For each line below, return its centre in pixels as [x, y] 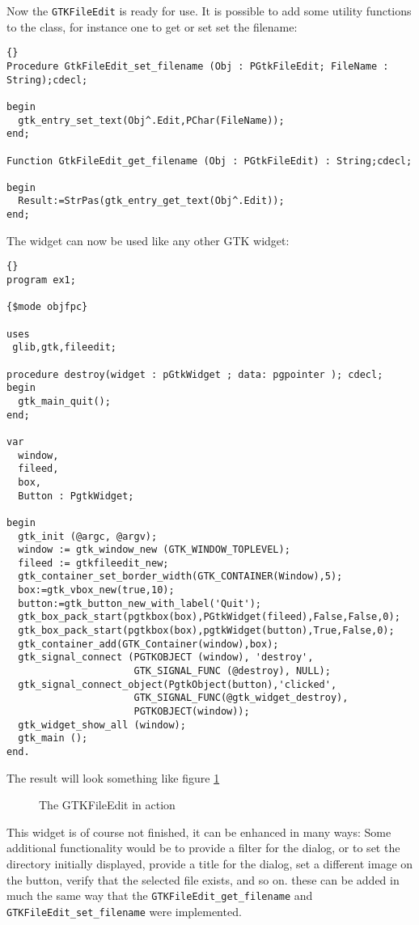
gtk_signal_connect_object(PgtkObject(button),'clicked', [178, 684]
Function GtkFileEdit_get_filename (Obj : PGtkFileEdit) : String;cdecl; [209, 161]
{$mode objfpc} [47, 307]
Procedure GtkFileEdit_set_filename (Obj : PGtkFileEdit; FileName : [198, 66]
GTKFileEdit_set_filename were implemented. [124, 911]
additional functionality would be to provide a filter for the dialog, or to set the [203, 848]
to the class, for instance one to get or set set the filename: [152, 26]
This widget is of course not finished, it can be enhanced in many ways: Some [199, 832]
